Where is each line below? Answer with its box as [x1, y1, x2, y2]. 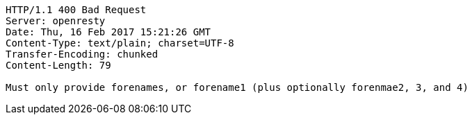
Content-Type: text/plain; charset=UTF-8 [6, 37, 234, 49]
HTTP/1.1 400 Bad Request [6, 4, 147, 15]
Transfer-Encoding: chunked [6, 49, 158, 60]
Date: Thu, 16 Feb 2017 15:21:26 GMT [6, 26, 211, 37]
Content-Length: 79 [6, 60, 111, 71]
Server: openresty [6, 15, 106, 26]
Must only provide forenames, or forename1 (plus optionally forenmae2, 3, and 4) [6, 82, 469, 93]
